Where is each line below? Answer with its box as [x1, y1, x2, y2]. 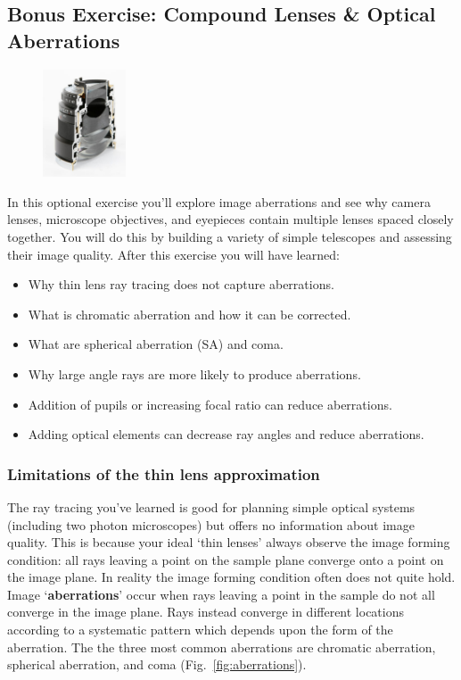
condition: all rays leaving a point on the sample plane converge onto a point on [7, 550, 444, 568]
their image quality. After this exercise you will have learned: [7, 245, 340, 263]
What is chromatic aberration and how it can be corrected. [28, 304, 351, 323]
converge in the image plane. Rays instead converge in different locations [7, 602, 405, 621]
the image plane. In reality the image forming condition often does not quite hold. [7, 568, 456, 586]
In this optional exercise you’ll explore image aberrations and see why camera [7, 192, 431, 211]
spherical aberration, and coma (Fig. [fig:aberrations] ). [7, 655, 307, 674]
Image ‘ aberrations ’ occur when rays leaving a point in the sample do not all [7, 585, 435, 603]
